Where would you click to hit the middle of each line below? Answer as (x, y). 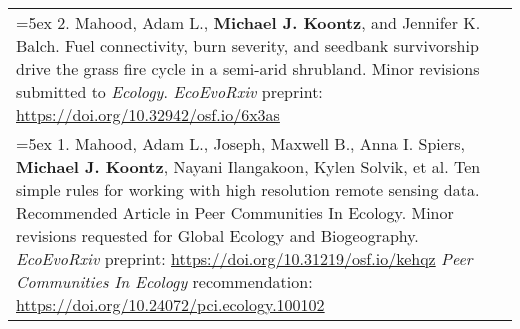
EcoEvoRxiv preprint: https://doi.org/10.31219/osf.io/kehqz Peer (244, 258)
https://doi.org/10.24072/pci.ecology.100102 (170, 304)
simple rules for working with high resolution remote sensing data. (248, 189)
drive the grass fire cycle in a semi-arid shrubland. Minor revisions (248, 68)
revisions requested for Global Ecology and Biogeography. (217, 235)
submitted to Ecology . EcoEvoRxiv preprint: (169, 91)
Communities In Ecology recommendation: (164, 281)
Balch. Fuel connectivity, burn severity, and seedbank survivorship (247, 45)
